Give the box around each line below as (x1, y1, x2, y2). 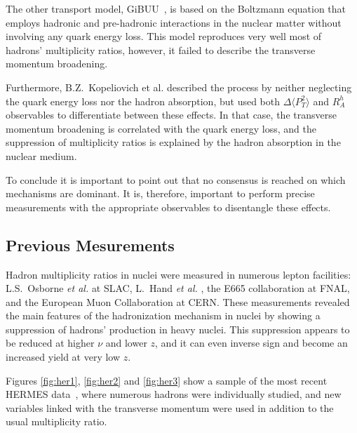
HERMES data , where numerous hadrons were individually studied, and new (6, 387, 342, 401)
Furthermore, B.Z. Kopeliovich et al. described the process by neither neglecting (6, 79, 352, 94)
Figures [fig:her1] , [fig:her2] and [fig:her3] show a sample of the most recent (6, 373, 328, 387)
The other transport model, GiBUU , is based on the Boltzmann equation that (6, 1, 346, 15)
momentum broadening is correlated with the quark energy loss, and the (6, 121, 316, 135)
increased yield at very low (6, 349, 121, 364)
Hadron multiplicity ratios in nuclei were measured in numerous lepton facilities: (6, 267, 351, 281)
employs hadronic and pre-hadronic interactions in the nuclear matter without (6, 15, 342, 29)
